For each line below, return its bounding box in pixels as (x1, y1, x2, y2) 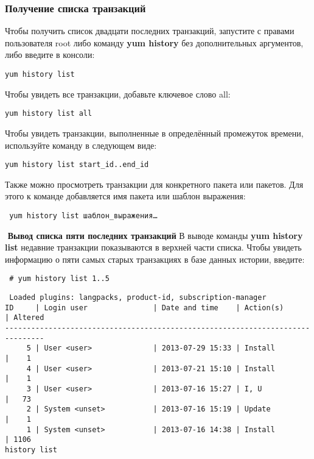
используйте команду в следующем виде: (5, 138, 157, 151)
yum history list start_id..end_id (5, 160, 149, 169)
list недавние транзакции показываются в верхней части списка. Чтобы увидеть (5, 241, 302, 254)
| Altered (5, 313, 44, 322)
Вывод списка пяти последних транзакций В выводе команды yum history (7, 229, 303, 241)
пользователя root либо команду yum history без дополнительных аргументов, (5, 36, 304, 49)
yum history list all (5, 109, 92, 118)
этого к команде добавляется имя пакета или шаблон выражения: (5, 190, 246, 202)
